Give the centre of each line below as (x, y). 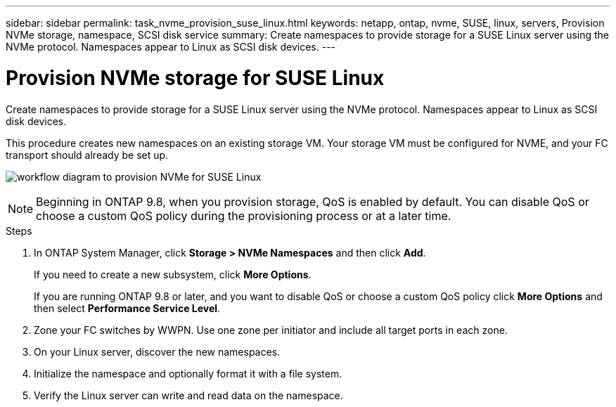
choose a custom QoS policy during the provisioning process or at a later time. (244, 215)
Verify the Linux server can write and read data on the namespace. (188, 395)
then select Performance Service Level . (127, 308)
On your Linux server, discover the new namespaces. (157, 351)
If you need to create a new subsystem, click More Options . (173, 274)
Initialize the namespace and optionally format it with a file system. (188, 373)
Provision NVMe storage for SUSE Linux (195, 78)
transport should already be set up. (87, 155)
